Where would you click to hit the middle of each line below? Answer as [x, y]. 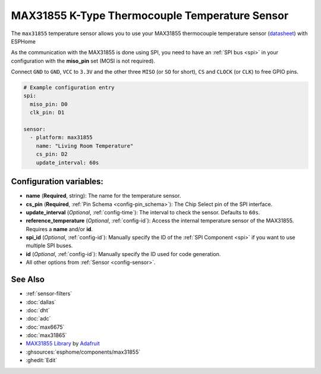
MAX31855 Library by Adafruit [63, 344]
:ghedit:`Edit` [42, 360]
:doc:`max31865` [46, 335]
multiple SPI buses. [49, 246]
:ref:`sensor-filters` [49, 294]
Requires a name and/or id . [59, 229]
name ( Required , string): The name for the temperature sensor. [103, 196]
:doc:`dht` [38, 310]
